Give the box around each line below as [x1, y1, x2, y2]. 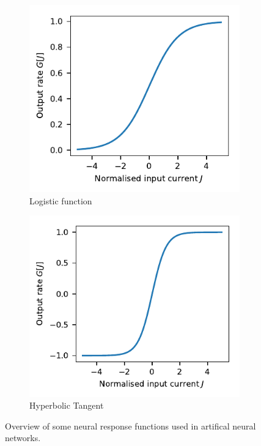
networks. [5, 431, 41, 444]
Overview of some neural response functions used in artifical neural [5, 419, 256, 432]
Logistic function [29, 194, 92, 207]
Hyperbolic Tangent [29, 399, 104, 412]
